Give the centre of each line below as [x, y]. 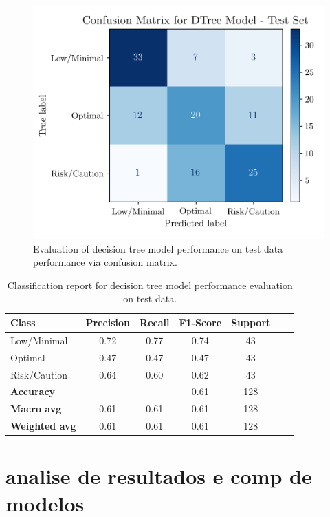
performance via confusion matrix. [105, 262]
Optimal [28, 357]
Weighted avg [43, 426]
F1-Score [200, 323]
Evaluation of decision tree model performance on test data [158, 248]
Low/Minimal [39, 340]
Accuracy [33, 391]
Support [251, 323]
